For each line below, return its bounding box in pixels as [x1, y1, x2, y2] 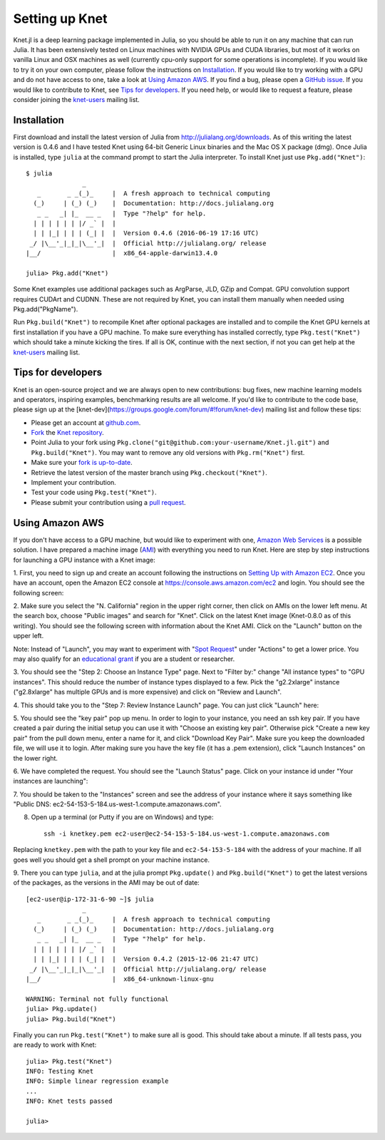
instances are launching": [13, 777, 88, 786]
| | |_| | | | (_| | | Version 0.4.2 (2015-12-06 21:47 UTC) [33, 955, 260, 963]
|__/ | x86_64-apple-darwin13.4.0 [26, 250, 217, 257]
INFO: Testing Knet [26, 1067, 94, 1076]
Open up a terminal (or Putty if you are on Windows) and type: [31, 813, 214, 821]
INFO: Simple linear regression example [26, 1077, 169, 1085]
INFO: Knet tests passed [26, 1097, 113, 1105]
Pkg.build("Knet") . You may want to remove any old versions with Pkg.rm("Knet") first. [31, 448, 305, 456]
